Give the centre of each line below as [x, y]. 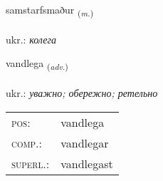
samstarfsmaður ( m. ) [50, 10]
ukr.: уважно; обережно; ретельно [82, 93]
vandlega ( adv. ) [37, 64]
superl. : [31, 163]
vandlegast [87, 163]
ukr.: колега [31, 39]
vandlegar [85, 143]
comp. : [27, 143]
